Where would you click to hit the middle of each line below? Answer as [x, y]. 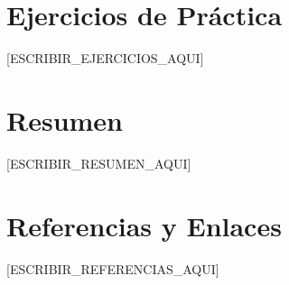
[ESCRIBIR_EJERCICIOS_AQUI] [105, 58]
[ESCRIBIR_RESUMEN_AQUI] [99, 163]
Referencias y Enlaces [144, 225]
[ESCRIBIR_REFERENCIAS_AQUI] [113, 268]
